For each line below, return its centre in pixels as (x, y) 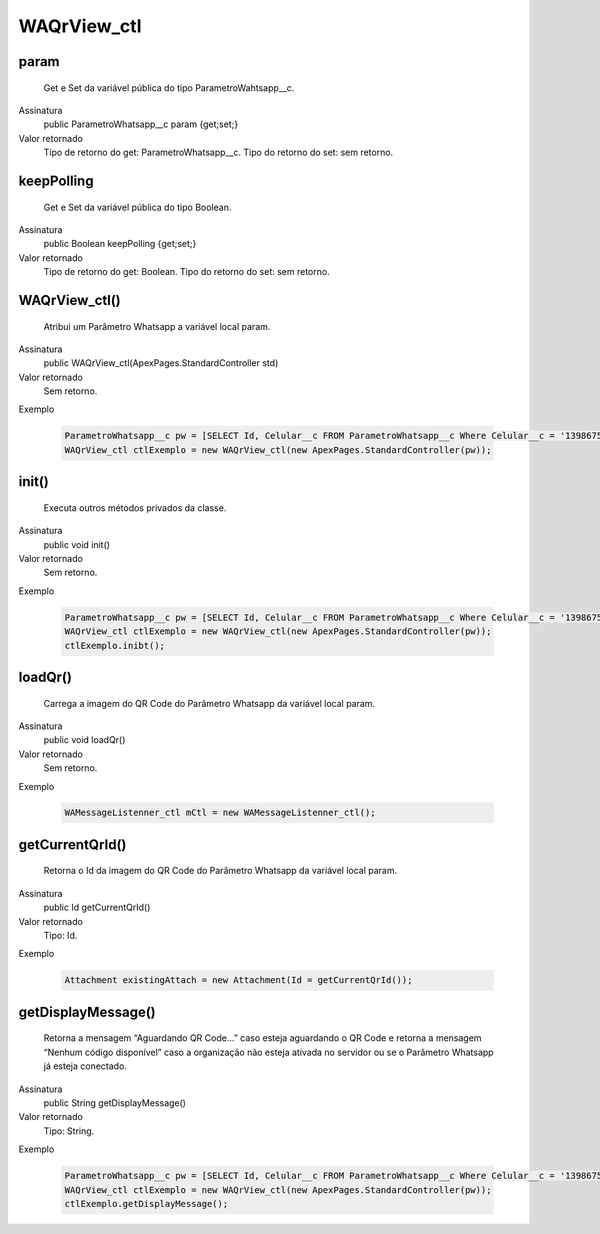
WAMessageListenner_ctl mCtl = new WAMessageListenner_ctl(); (220, 813)
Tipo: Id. (60, 936)
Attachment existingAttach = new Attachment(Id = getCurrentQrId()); (238, 980)
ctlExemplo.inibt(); (114, 645)
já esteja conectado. (85, 1066)
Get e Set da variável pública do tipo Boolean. (137, 207)
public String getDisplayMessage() (115, 1102)
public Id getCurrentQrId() (97, 907)
